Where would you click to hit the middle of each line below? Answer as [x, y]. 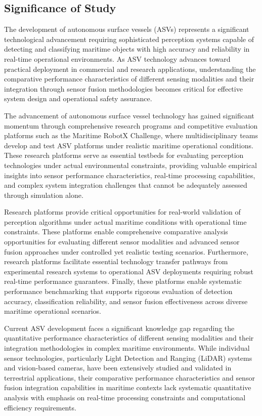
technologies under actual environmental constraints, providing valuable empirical [130, 165]
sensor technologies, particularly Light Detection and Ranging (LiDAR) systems [128, 358]
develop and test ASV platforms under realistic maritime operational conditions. [129, 145]
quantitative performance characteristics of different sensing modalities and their [129, 338]
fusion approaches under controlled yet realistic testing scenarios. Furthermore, [126, 251]
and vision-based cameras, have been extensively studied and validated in [118, 368]
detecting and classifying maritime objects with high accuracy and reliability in [127, 49]
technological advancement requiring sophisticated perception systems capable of [129, 39]
